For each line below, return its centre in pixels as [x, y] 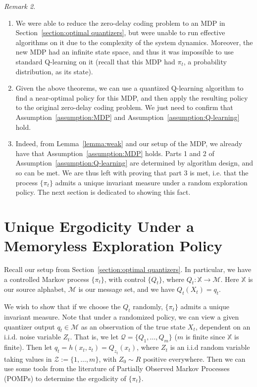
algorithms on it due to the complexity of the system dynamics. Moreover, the [134, 42]
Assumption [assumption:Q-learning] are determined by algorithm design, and [134, 163]
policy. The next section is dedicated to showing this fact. [103, 192]
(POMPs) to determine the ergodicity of [65, 378]
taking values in [28, 359]
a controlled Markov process [47, 279]
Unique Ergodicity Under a [99, 226]
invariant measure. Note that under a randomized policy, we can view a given [122, 316]
